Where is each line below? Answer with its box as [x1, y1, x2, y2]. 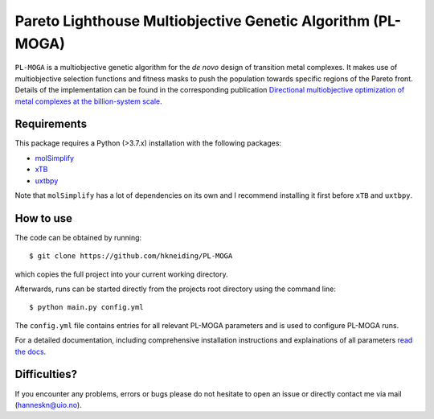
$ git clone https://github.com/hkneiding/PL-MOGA [29, 252, 233, 261]
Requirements [14, 117, 88, 131]
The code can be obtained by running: [14, 232, 142, 242]
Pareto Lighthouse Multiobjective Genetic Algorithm [14, 12, 371, 30]
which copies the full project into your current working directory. [14, 269, 228, 279]
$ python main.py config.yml [29, 302, 144, 312]
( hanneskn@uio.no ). [14, 400, 82, 409]
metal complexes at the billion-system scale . [14, 97, 162, 106]
